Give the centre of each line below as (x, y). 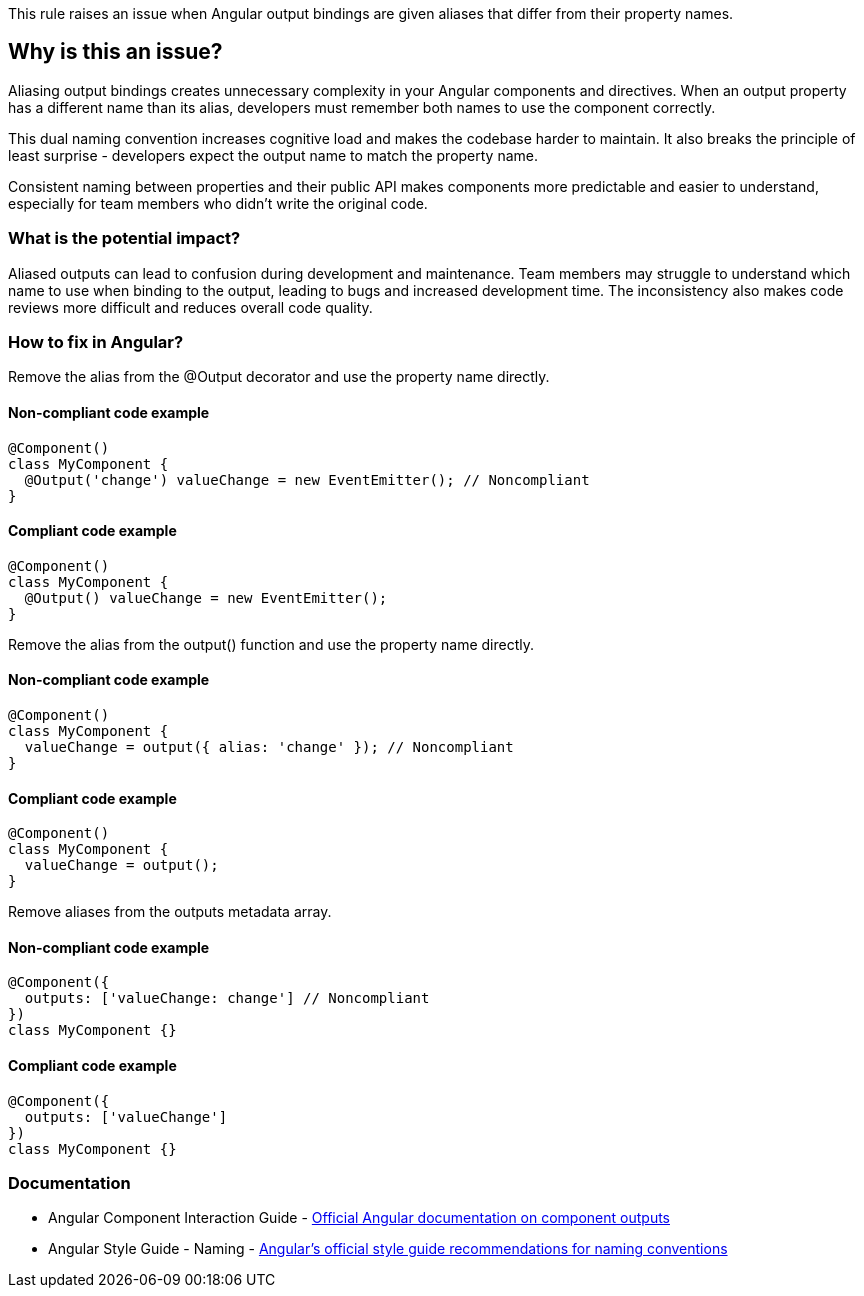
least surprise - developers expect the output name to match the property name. (273, 155)
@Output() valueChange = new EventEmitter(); (206, 597)
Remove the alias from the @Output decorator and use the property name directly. (279, 377)
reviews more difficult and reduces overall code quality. (190, 307)
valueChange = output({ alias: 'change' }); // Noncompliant (269, 747)
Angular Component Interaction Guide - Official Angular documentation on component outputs (359, 1218)
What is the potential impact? (124, 238)
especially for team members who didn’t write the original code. (218, 203)
